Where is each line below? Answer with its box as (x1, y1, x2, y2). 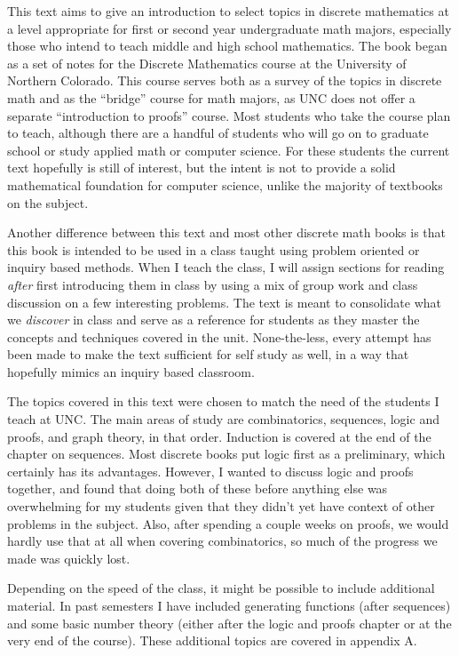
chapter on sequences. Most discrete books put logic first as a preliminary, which (7, 444, 446, 463)
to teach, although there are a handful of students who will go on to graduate (7, 124, 429, 142)
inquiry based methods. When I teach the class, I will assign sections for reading (7, 258, 445, 276)
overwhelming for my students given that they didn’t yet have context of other (7, 497, 435, 516)
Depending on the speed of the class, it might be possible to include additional (7, 579, 435, 597)
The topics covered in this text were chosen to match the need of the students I (7, 392, 439, 411)
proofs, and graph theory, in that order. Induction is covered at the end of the (7, 427, 431, 445)
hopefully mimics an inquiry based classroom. (7, 362, 255, 380)
